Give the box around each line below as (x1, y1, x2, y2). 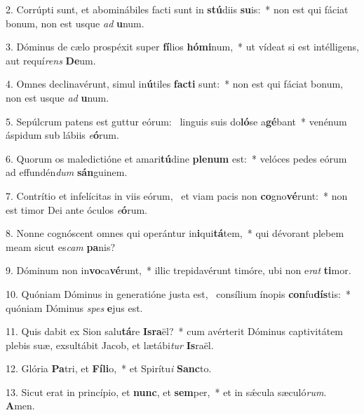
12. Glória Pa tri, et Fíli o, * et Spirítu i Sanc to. (6, 361, 212, 376)
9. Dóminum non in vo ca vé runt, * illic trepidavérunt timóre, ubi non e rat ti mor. (6, 263, 351, 278)
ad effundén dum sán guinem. (6, 165, 128, 179)
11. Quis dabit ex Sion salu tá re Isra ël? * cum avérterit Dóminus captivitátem (6, 324, 344, 339)
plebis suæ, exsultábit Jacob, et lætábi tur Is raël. (6, 337, 214, 352)
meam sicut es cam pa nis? (6, 239, 116, 254)
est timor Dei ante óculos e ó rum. (6, 202, 147, 217)
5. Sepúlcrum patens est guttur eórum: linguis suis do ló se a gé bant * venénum (6, 114, 347, 128)
